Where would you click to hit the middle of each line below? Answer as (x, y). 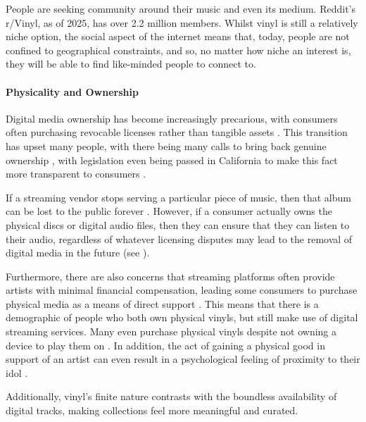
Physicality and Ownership (72, 91)
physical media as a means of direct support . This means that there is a (162, 303)
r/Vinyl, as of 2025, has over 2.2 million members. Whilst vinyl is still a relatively (182, 22)
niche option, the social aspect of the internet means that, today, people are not (178, 36)
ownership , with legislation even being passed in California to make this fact (172, 160)
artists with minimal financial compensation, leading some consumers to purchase (182, 290)
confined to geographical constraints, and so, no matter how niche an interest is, (178, 50)
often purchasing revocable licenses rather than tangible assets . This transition (177, 132)
